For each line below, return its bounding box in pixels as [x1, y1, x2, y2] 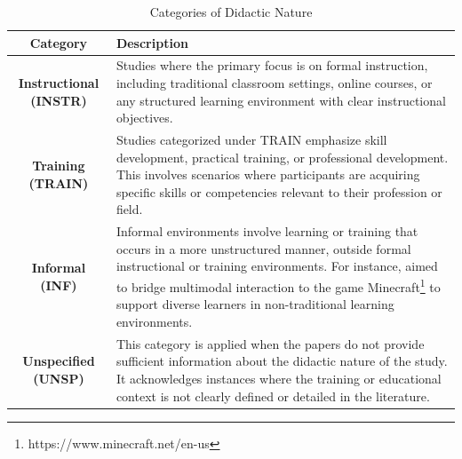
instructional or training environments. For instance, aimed [115, 257, 438, 275]
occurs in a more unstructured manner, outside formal [115, 239, 411, 257]
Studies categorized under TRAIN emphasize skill [115, 131, 387, 149]
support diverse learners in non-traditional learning [115, 295, 394, 313]
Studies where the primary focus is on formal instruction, [115, 56, 428, 75]
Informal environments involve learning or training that [115, 222, 418, 241]
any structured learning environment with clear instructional [115, 91, 446, 109]
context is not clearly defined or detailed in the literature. [115, 386, 430, 405]
